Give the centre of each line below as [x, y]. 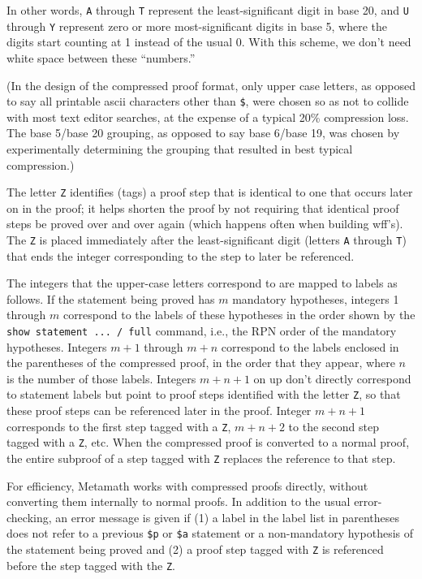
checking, [29, 517]
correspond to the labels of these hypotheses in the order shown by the [239, 315]
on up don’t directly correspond [332, 378]
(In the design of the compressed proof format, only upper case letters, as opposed [211, 85]
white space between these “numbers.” [101, 57]
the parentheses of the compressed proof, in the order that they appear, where [201, 363]
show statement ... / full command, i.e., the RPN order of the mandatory [202, 331]
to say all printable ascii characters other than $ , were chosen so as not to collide [208, 101]
